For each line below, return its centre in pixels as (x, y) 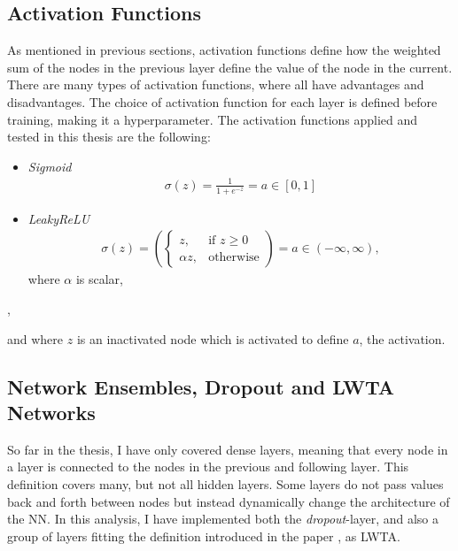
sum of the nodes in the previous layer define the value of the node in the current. (230, 67)
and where (35, 338)
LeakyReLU (59, 218)
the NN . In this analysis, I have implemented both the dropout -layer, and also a (223, 519)
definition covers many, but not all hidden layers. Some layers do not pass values (225, 483)
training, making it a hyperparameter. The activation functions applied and (213, 119)
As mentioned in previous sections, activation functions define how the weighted (224, 50)
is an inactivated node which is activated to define (213, 338)
